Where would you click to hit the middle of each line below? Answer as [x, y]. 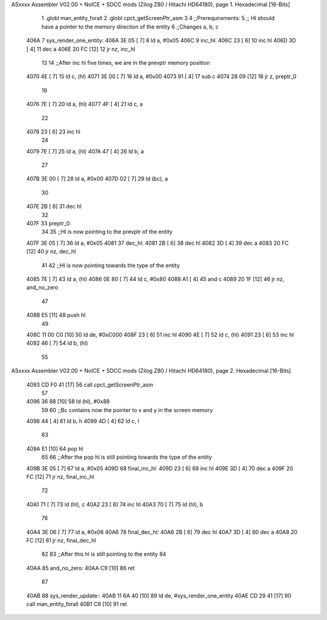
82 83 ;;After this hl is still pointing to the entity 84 [104, 554]
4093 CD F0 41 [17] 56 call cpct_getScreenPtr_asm [90, 384]
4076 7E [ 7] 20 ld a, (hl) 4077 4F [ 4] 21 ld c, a [85, 104]
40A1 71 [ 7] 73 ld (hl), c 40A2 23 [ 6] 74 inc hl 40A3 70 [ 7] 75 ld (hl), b [115, 504]
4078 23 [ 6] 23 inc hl [54, 132]
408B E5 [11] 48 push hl [56, 315]
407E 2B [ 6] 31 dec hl [54, 207]
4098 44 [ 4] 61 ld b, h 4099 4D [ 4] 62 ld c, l [83, 421]
